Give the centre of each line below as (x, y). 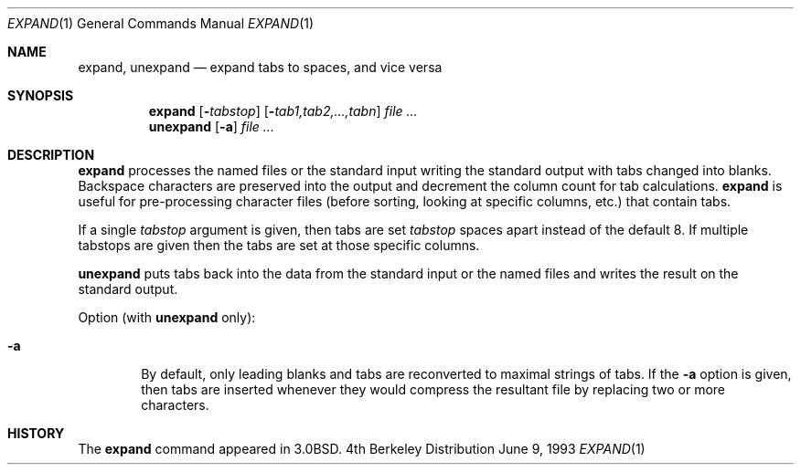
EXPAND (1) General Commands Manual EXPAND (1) (161, 23)
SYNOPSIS (41, 95)
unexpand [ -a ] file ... (211, 126)
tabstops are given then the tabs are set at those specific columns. (279, 245)
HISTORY (36, 433)
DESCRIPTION (51, 155)
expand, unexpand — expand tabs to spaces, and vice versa (260, 67)
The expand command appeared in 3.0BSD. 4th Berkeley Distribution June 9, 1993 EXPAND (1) (362, 449)
